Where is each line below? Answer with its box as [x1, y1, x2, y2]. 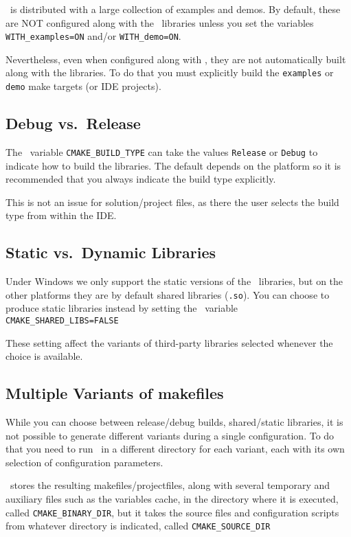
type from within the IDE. [5, 208, 117, 222]
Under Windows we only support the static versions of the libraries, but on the [5, 274, 343, 288]
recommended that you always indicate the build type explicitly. [5, 172, 276, 186]
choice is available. [5, 349, 83, 363]
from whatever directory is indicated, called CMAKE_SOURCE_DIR [5, 518, 271, 533]
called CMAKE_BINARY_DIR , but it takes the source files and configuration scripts [5, 505, 339, 519]
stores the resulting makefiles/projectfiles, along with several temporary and [10, 478, 330, 492]
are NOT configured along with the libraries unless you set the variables [5, 15, 314, 30]
